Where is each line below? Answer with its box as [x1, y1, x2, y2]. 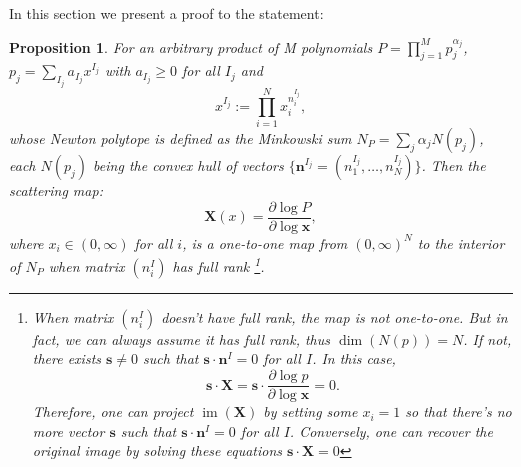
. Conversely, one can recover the [289, 420, 493, 441]
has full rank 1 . [172, 253, 265, 276]
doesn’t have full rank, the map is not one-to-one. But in [161, 306, 508, 327]
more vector [32, 420, 105, 441]
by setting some [263, 401, 358, 422]
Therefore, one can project [32, 401, 194, 422]
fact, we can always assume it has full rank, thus [32, 328, 331, 349]
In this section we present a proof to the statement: [9, 3, 324, 23]
